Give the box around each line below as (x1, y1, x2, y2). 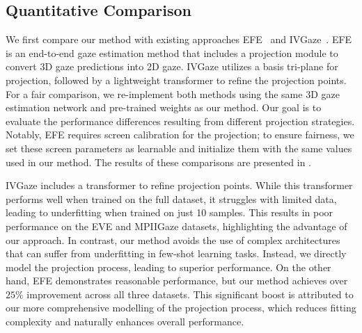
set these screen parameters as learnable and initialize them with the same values (6, 140, 352, 155)
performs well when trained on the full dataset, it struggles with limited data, (6, 191, 337, 206)
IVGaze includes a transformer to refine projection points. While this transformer (6, 178, 353, 193)
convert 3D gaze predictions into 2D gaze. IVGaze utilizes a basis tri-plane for (6, 59, 338, 74)
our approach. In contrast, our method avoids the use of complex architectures (6, 232, 340, 247)
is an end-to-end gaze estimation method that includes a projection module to (6, 45, 338, 60)
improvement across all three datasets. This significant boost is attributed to (26, 286, 354, 301)
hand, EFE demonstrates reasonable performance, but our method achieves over (6, 273, 348, 288)
